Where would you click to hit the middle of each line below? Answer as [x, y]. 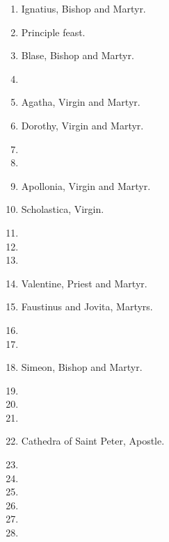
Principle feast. [53, 32]
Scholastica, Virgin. [63, 209]
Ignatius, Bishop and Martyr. [83, 8]
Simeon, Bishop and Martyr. [82, 367]
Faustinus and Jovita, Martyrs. [87, 306]
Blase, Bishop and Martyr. [78, 55]
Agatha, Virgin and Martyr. [81, 102]
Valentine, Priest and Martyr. [84, 283]
